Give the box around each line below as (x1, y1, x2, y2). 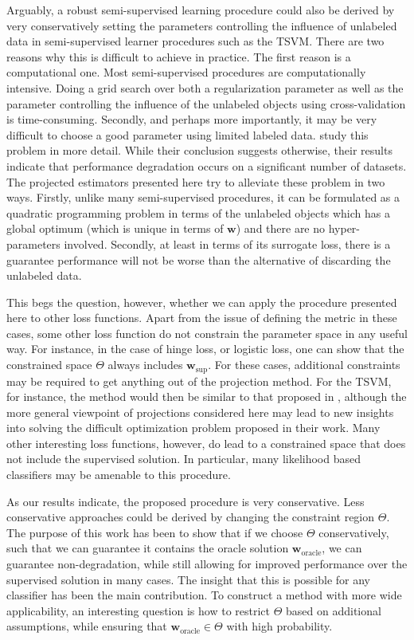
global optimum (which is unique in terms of (6, 220, 224, 237)
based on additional (286, 602, 381, 618)
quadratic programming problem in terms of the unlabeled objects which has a (6, 204, 390, 221)
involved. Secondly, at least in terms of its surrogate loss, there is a (64, 235, 391, 252)
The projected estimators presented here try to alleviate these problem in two (6, 173, 385, 190)
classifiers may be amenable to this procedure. (6, 466, 231, 483)
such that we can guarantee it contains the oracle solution (6, 540, 289, 556)
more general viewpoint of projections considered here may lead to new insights (6, 403, 394, 420)
